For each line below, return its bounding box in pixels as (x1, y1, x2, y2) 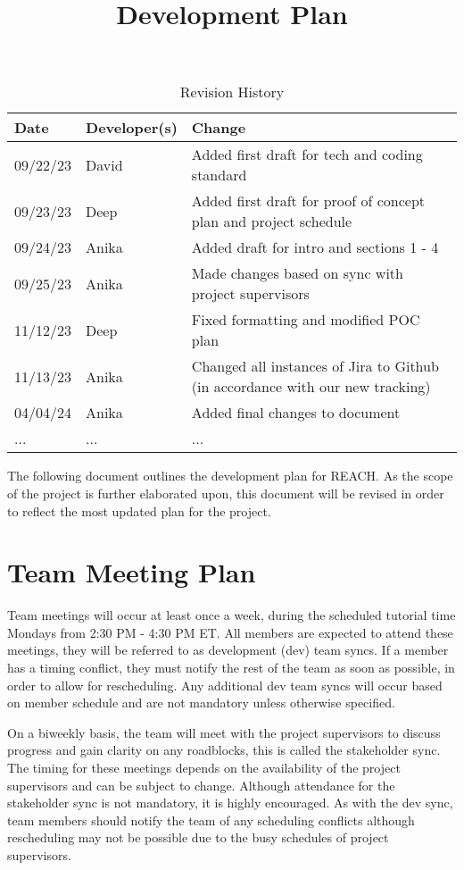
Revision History (179, 81, 285, 103)
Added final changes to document (191, 402, 401, 423)
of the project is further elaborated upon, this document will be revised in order (7, 483, 444, 502)
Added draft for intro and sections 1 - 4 (191, 237, 439, 258)
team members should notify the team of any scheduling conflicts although (7, 810, 415, 829)
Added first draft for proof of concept (191, 190, 426, 212)
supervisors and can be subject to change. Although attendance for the (7, 775, 395, 794)
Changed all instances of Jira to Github (191, 356, 439, 377)
